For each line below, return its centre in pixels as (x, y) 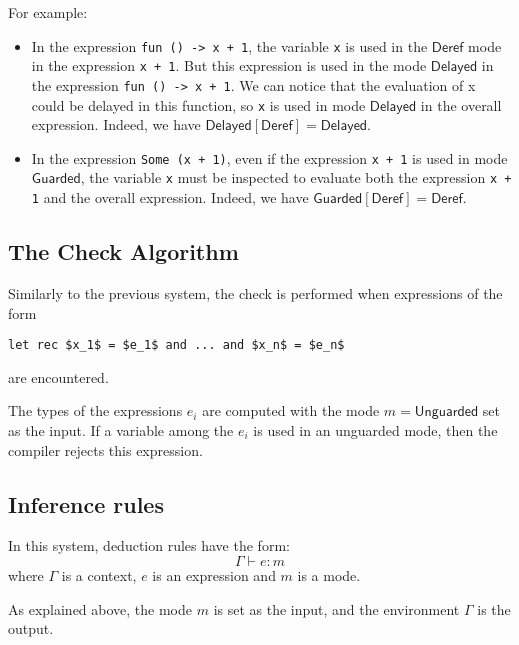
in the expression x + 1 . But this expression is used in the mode (229, 65)
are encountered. (58, 376)
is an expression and (214, 575)
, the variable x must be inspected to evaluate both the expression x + (296, 177)
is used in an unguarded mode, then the (375, 430)
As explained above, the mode (100, 608)
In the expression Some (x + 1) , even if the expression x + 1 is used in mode (269, 157)
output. (31, 628)
